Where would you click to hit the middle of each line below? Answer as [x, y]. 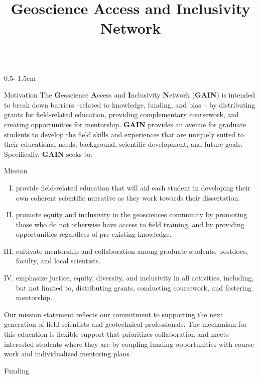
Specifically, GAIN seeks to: [48, 154]
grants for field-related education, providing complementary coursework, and [121, 114]
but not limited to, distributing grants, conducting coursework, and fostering [134, 287]
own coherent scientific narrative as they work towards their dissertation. [128, 197]
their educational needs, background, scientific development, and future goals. [123, 144]
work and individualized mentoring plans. [68, 354]
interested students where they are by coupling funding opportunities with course [129, 344]
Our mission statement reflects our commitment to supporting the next [114, 314]
